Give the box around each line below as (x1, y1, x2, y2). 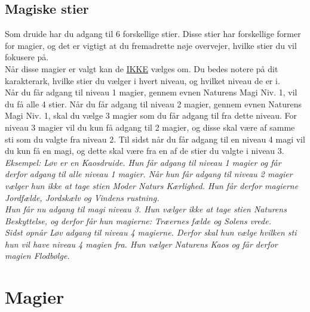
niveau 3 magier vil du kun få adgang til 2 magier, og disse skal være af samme (5, 121, 295, 133)
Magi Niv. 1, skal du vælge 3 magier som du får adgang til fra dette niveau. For (5, 109, 297, 122)
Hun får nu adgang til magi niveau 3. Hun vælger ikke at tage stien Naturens (5, 203, 287, 215)
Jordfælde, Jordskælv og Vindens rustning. (5, 191, 159, 203)
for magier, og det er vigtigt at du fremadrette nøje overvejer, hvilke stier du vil (5, 39, 297, 51)
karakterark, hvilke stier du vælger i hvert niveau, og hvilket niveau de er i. (5, 74, 280, 87)
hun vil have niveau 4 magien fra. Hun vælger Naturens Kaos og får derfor (5, 237, 278, 250)
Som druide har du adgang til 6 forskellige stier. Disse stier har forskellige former (5, 27, 301, 40)
